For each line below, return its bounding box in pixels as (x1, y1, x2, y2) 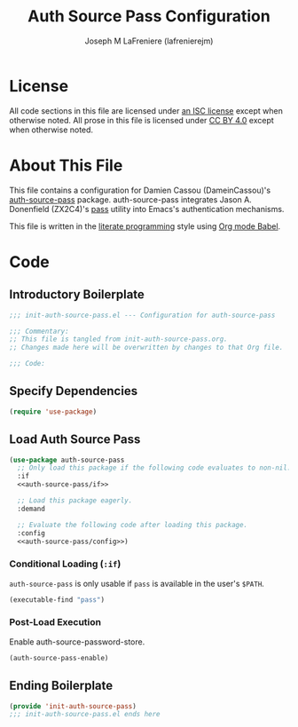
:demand (17, 504, 46, 513)
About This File (9, 155, 123, 175)
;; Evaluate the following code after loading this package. (17, 520, 248, 529)
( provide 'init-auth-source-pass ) (9, 701, 137, 711)
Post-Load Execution (9, 616, 102, 628)
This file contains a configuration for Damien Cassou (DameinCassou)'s (9, 185, 271, 195)
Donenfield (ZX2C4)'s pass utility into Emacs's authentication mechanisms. (9, 203, 285, 214)
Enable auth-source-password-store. (9, 636, 145, 647)
